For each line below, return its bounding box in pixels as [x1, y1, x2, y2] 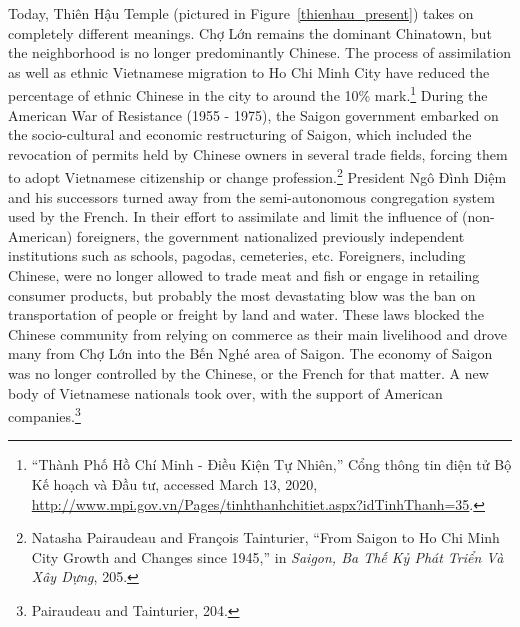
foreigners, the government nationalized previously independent [76, 225, 465, 246]
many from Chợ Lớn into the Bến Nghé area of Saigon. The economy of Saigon [8, 343, 493, 364]
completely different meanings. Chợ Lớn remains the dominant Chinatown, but [8, 22, 492, 43]
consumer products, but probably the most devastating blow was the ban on [8, 284, 476, 305]
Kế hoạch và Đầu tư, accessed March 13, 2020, [31, 474, 318, 495]
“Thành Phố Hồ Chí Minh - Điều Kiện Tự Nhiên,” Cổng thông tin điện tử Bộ [31, 454, 512, 475]
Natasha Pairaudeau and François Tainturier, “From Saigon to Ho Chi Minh [31, 527, 500, 548]
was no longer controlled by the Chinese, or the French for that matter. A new [8, 363, 489, 383]
